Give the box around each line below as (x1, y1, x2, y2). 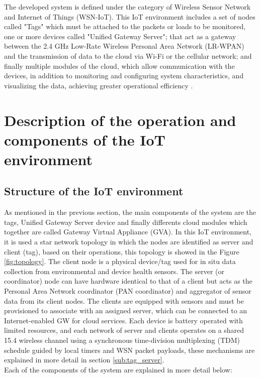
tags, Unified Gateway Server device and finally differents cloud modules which (4, 216, 247, 227)
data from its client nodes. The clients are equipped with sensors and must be (4, 295, 244, 306)
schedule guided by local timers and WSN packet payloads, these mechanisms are (4, 344, 255, 355)
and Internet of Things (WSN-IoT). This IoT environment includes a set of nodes (4, 11, 255, 22)
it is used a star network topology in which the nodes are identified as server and (4, 236, 253, 247)
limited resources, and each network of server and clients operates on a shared (4, 325, 244, 335)
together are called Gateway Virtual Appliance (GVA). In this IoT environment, (4, 226, 251, 237)
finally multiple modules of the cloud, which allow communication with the (4, 60, 235, 71)
